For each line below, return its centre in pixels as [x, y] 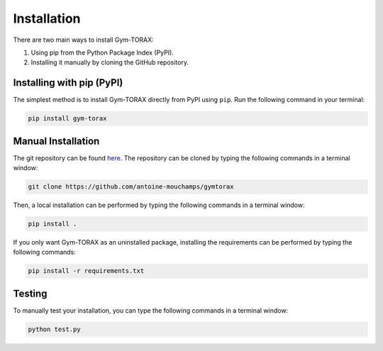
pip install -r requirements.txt [86, 271]
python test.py [54, 329]
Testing [30, 293]
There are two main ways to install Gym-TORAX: [83, 40]
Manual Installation [56, 141]
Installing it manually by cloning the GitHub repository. [110, 62]
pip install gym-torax [67, 118]
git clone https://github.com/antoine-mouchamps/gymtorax [131, 187]
